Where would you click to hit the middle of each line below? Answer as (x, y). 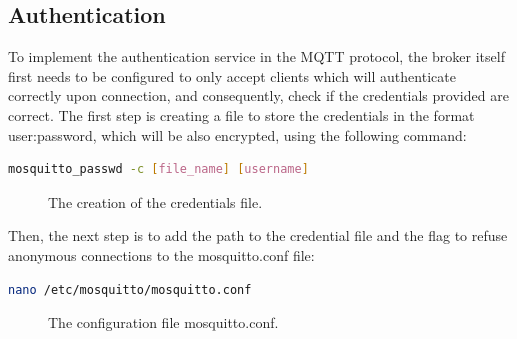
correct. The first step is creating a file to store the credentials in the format (241, 114)
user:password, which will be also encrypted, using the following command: (237, 134)
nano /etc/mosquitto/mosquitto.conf (130, 289)
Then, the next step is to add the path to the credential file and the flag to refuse (258, 235)
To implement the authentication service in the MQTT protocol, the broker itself (256, 56)
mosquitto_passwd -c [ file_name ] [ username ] (158, 169)
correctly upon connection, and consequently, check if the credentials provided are (258, 95)
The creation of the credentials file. (155, 201)
